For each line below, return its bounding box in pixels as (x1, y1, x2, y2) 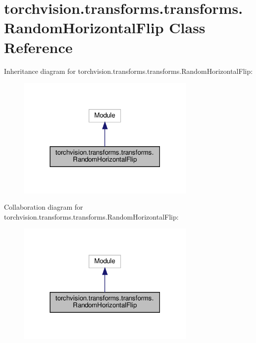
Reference (4, 37, 73, 57)
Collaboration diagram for (4, 202, 83, 212)
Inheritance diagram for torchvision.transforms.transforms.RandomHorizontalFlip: (4, 65, 253, 76)
